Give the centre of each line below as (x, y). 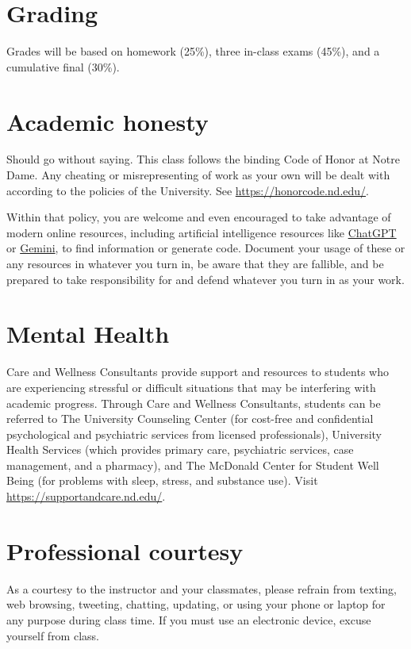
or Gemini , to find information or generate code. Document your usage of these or (206, 248)
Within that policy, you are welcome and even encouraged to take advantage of (199, 217)
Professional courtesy (125, 550)
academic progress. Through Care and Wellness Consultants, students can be (194, 403)
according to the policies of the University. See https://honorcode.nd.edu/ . (188, 190)
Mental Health (88, 334)
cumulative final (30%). (63, 66)
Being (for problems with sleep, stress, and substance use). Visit (162, 480)
